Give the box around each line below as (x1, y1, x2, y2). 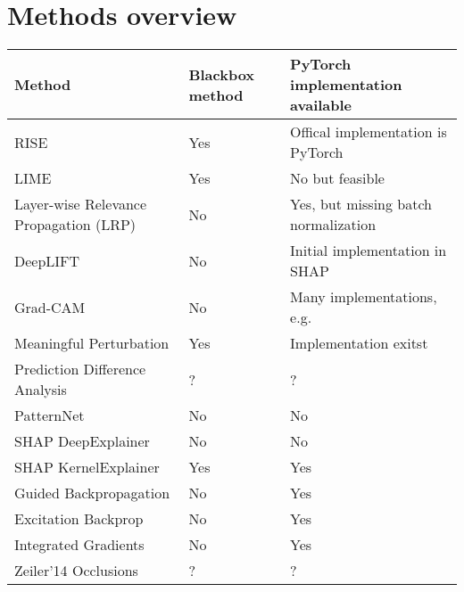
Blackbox (188, 63, 255, 85)
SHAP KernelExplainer (14, 456, 160, 478)
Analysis (14, 379, 67, 400)
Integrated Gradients (14, 534, 145, 555)
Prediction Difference (14, 358, 146, 380)
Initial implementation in (290, 240, 447, 261)
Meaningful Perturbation (14, 333, 170, 354)
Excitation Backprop (14, 508, 144, 530)
